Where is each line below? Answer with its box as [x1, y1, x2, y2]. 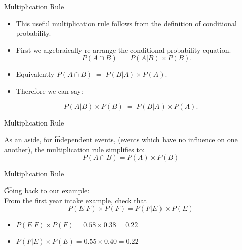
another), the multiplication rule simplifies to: [4, 144, 145, 154]
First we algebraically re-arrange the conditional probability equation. [16, 44, 231, 55]
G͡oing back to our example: [4, 185, 90, 195]
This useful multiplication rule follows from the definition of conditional [16, 18, 237, 28]
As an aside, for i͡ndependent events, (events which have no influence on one [4, 134, 238, 145]
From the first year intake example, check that [4, 195, 147, 205]
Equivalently [16, 69, 55, 79]
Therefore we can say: [16, 85, 83, 96]
